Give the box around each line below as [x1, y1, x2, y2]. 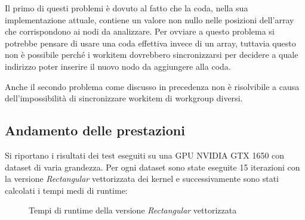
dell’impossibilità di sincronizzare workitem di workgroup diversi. [5, 92, 243, 104]
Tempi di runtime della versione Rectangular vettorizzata [29, 204, 237, 216]
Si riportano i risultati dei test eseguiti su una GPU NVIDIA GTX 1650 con [5, 148, 285, 161]
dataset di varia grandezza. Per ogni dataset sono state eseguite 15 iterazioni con [5, 160, 300, 173]
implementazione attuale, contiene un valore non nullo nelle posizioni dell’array [5, 13, 294, 26]
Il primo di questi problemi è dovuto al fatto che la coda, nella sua [5, 2, 248, 14]
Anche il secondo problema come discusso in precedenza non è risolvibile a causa [5, 80, 300, 92]
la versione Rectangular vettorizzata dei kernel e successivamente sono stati [5, 172, 279, 185]
